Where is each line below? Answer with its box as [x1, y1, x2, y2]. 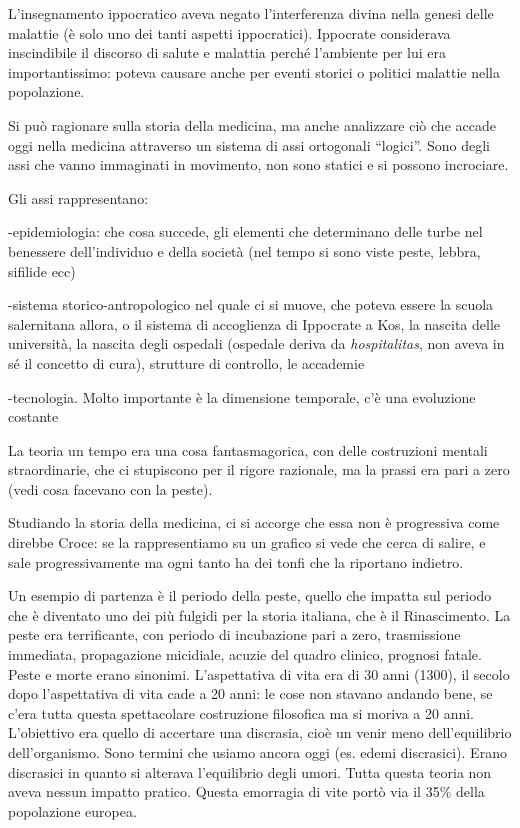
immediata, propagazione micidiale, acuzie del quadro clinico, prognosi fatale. [8, 644, 482, 665]
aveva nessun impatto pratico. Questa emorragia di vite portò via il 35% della [8, 781, 485, 802]
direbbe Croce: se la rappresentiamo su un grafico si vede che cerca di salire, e [8, 532, 486, 553]
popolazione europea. [8, 800, 137, 821]
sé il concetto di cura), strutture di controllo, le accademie [8, 352, 365, 373]
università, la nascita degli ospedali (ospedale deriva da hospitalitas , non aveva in [8, 333, 505, 354]
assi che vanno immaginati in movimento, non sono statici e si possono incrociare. [8, 154, 509, 175]
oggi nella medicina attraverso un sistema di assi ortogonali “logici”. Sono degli [8, 134, 490, 155]
